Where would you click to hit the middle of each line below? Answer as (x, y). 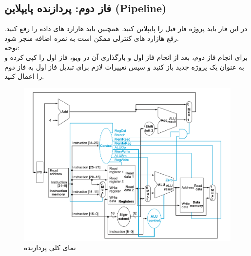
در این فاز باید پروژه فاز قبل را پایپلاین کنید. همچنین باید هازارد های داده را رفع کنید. (126, 28)
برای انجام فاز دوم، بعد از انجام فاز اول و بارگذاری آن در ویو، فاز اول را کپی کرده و (126, 57)
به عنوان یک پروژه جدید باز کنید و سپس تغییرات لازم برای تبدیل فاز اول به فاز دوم (124, 66)
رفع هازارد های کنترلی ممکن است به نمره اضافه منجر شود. (92, 38)
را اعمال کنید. (24, 76)
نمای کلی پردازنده (50, 247)
